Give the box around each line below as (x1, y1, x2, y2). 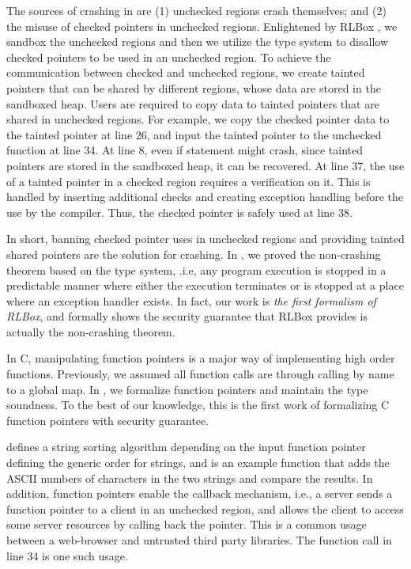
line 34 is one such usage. (6, 547, 128, 563)
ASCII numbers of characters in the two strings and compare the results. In (6, 469, 373, 486)
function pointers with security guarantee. (6, 412, 209, 428)
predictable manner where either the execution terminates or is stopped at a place (6, 277, 404, 294)
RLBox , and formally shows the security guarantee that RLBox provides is (6, 308, 368, 324)
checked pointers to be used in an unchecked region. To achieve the (6, 48, 331, 65)
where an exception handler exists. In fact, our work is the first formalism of (6, 292, 376, 309)
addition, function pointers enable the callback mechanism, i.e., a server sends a (6, 485, 393, 502)
